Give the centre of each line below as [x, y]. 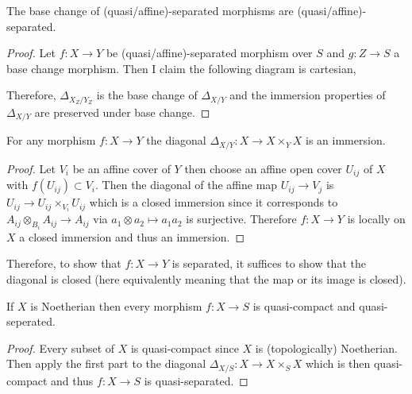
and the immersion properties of [308, 95]
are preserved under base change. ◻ [122, 112]
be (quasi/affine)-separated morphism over [209, 53]
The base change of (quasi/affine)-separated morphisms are [150, 10]
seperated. [31, 321]
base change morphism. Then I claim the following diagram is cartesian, [181, 68]
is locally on [376, 219]
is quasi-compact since [185, 348]
